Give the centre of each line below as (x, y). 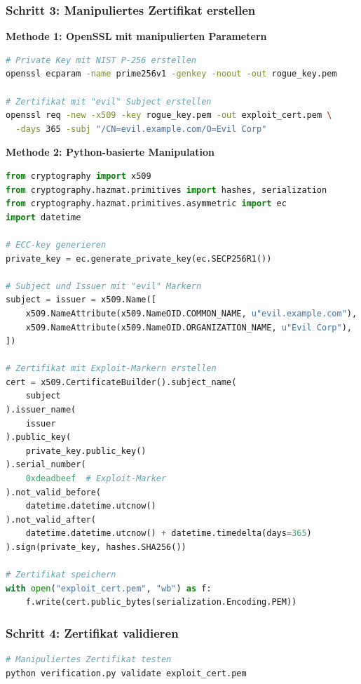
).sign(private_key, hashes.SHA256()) (96, 547)
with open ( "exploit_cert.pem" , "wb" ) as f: (109, 588)
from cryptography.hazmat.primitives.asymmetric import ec (146, 204)
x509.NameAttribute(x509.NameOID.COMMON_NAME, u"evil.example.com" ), (191, 313)
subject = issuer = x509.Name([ (81, 300)
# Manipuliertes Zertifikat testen (89, 660)
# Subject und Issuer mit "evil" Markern (104, 286)
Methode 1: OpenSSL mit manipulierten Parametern (136, 36)
